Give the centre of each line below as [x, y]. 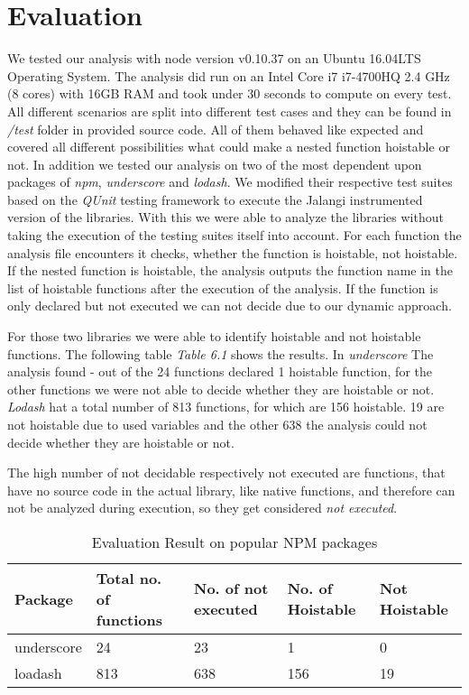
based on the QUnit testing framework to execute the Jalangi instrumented [215, 199]
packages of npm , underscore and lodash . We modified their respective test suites [230, 182]
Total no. [129, 578]
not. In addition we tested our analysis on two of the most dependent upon [215, 164]
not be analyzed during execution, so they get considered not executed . [202, 508]
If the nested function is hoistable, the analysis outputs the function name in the [230, 270]
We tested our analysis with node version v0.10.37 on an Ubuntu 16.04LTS [214, 58]
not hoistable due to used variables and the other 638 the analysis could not [217, 424]
